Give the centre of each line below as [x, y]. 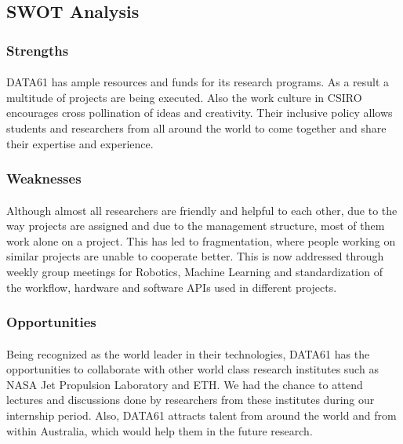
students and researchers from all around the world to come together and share [196, 128]
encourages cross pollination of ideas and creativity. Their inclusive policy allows [200, 113]
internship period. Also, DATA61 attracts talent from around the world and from [201, 415]
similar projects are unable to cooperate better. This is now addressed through [195, 256]
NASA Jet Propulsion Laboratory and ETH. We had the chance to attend [185, 384]
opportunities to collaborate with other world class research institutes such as [192, 369]
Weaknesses [44, 178]
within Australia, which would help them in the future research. [160, 430]
